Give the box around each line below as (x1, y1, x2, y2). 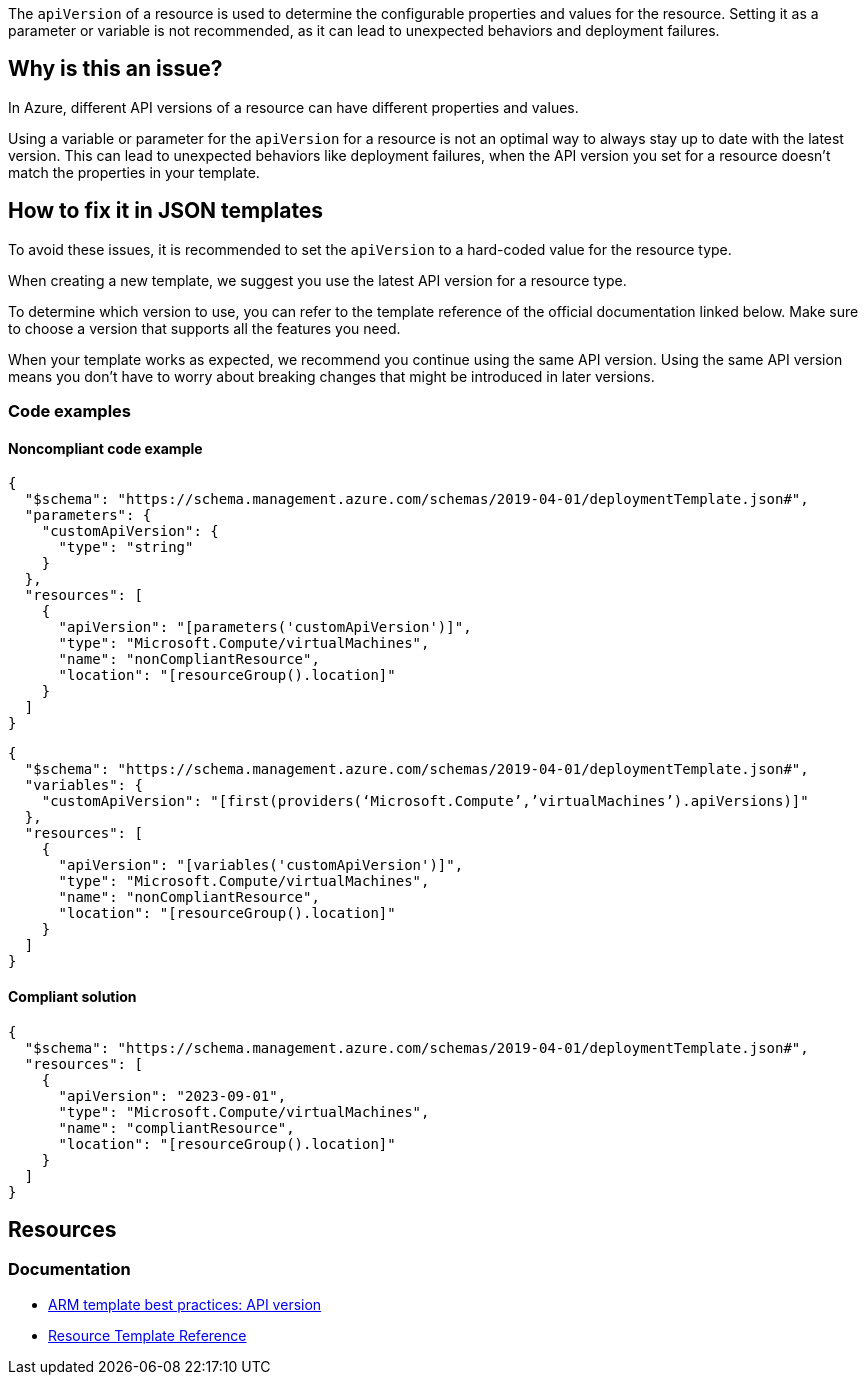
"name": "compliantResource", (58, 1119, 295, 1136)
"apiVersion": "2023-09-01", (58, 1087, 287, 1104)
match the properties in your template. (8, 163, 260, 181)
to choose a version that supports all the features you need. (8, 319, 401, 337)
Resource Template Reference (48, 1326, 247, 1344)
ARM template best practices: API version (48, 1295, 322, 1313)
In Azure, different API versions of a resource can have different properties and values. (8, 98, 579, 116)
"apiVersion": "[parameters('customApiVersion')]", (58, 619, 472, 636)
